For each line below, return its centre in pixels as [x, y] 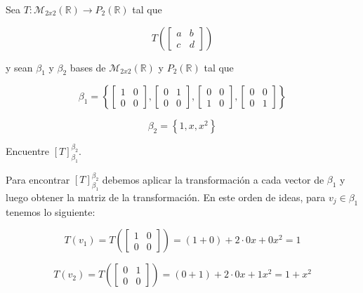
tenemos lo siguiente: [51, 211]
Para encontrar [38, 179]
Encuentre [28, 150]
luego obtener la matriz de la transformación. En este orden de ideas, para [166, 197]
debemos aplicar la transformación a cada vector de [213, 179]
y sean [19, 67]
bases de [88, 67]
